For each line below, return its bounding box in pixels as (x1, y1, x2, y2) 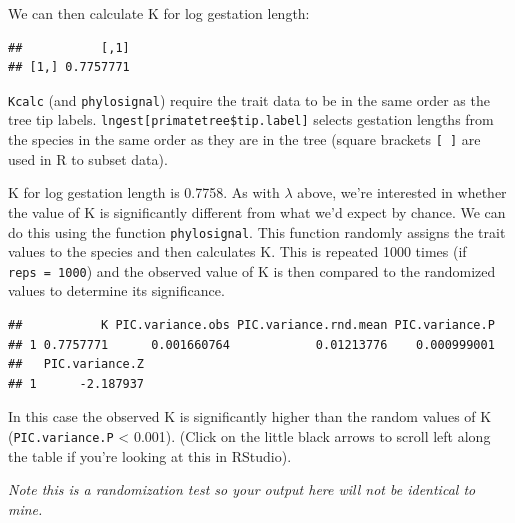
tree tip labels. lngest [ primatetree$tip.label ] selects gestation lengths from (8, 109, 494, 130)
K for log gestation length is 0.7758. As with (8, 182, 280, 203)
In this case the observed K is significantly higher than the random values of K (8, 406, 492, 427)
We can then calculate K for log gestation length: (8, 3, 310, 23)
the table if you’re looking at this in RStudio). (8, 445, 292, 466)
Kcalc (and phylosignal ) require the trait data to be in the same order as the (8, 89, 490, 110)
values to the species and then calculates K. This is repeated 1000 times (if (8, 241, 467, 262)
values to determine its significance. (8, 280, 225, 301)
